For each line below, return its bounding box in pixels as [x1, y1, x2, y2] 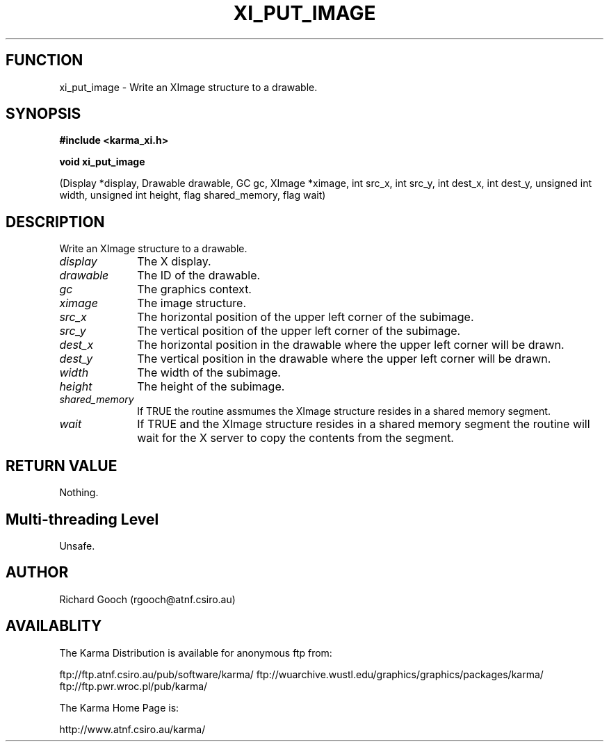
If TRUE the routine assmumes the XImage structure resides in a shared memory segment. [137, 405, 551, 418]
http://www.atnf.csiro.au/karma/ [59, 723, 206, 735]
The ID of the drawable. [137, 268, 261, 283]
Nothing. [59, 486, 99, 499]
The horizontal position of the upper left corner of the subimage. [137, 310, 474, 325]
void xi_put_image [59, 156, 145, 168]
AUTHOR [6, 564, 69, 582]
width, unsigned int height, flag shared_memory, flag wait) [59, 189, 326, 202]
